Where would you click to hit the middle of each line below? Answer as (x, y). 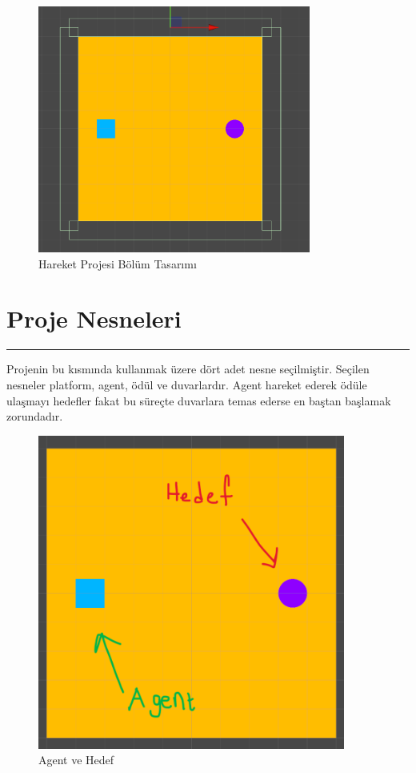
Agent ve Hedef (76, 760)
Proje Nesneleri (94, 318)
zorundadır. (35, 416)
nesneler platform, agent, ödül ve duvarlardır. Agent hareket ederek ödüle (187, 384)
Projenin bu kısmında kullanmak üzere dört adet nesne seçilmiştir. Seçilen (188, 369)
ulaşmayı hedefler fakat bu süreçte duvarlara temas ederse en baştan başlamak (199, 400)
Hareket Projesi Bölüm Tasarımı (118, 263)
